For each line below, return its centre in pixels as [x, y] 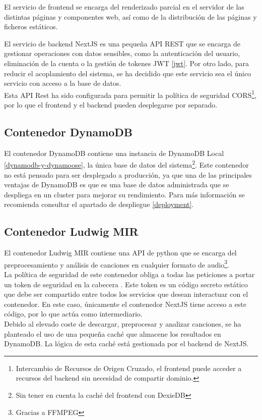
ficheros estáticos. [31, 27]
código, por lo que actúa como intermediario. [73, 314]
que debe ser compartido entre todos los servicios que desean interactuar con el [126, 294]
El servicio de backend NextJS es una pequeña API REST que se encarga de [122, 43]
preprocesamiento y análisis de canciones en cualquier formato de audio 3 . [117, 264]
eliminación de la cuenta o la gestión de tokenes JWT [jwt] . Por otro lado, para [126, 63]
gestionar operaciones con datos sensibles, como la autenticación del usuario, [122, 53]
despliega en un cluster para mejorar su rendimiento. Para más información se [124, 194]
